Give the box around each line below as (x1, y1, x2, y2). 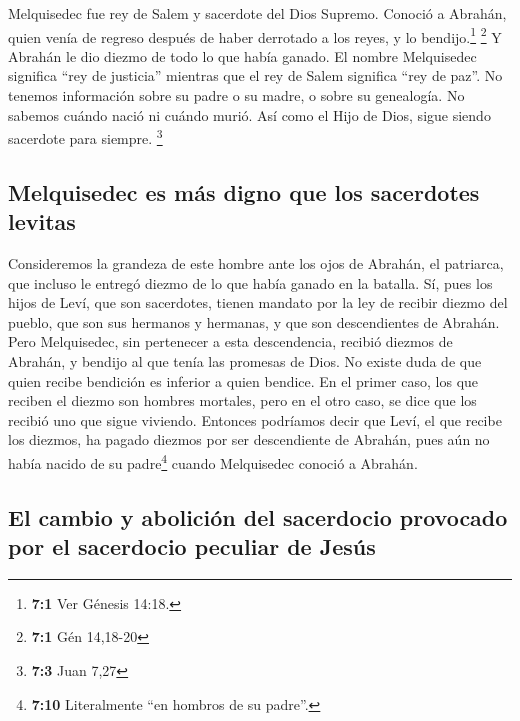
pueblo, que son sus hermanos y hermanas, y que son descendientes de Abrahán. (8, 311, 500, 332)
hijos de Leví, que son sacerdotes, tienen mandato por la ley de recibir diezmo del (8, 292, 508, 313)
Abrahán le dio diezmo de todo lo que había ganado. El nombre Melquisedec (8, 45, 477, 66)
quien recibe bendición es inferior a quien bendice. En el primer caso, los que (8, 370, 479, 391)
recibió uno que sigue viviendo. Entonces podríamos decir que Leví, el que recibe (8, 409, 502, 430)
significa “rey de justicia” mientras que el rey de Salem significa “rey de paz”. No (8, 65, 503, 86)
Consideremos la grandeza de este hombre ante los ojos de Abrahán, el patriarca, (8, 253, 504, 274)
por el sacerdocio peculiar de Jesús (8, 531, 376, 562)
